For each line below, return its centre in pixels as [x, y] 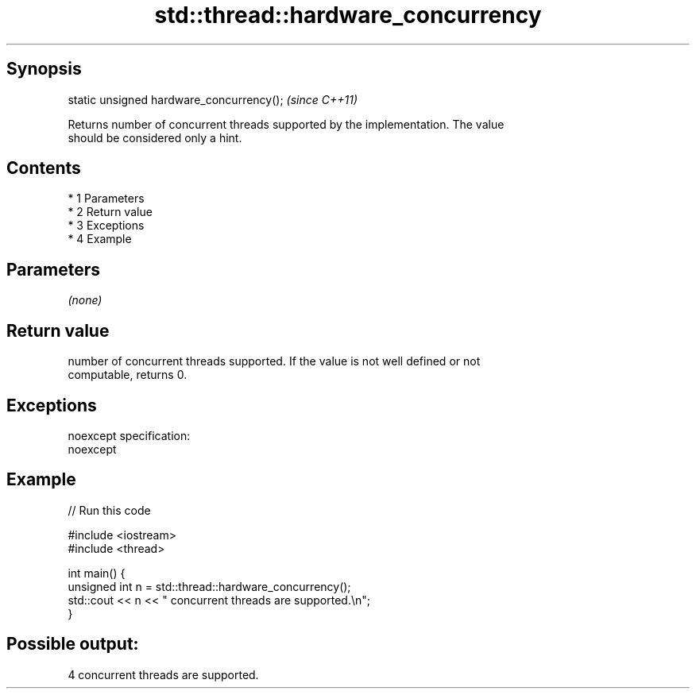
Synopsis [44, 69]
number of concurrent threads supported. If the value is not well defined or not [274, 361]
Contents [44, 168]
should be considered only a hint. [155, 137]
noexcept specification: [129, 435]
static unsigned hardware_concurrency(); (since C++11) [213, 99]
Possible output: [73, 644]
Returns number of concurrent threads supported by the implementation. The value [286, 124]
